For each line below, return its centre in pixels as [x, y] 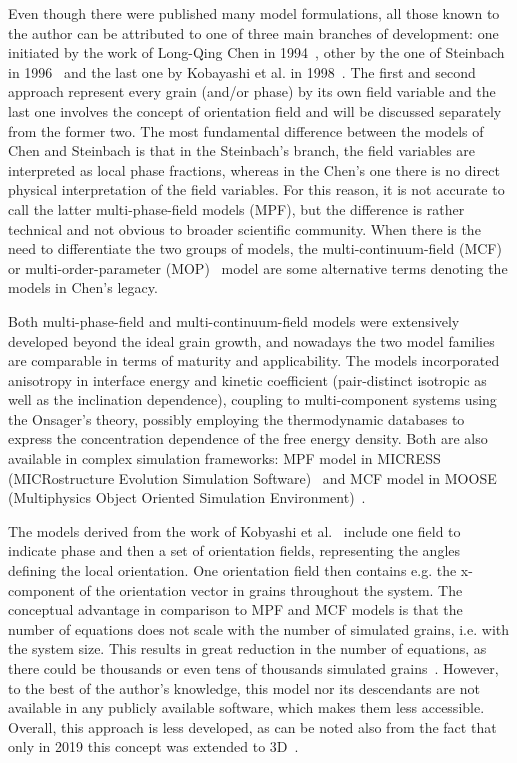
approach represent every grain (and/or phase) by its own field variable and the [252, 91]
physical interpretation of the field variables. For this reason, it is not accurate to [256, 189]
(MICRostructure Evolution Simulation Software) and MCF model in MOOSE [252, 477]
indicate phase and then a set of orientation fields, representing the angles [234, 550]
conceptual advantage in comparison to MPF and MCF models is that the [235, 609]
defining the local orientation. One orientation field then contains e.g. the [232, 570]
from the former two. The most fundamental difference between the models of [246, 130]
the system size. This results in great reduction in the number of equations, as [247, 648]
